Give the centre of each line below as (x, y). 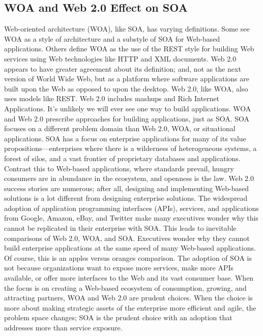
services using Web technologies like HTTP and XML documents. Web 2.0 (120, 58)
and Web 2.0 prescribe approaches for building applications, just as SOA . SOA (127, 118)
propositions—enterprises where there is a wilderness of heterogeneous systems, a (130, 148)
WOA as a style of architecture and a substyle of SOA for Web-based (112, 38)
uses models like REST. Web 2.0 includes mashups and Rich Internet (112, 98)
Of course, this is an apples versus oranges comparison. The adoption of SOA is (128, 257)
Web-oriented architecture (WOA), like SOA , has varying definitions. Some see (127, 29)
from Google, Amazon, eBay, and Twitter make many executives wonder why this (131, 218)
